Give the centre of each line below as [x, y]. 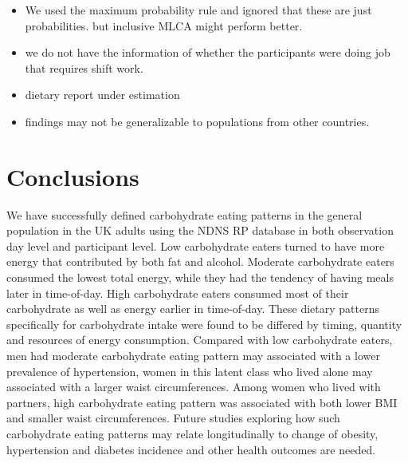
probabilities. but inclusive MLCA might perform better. [164, 25]
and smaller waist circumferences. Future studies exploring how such [173, 418]
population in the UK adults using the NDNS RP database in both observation [200, 230]
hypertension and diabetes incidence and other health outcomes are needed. [191, 449]
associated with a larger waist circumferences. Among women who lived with [194, 387]
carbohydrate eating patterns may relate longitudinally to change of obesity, [192, 433]
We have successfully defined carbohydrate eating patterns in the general [184, 214]
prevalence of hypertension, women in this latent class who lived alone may [190, 371]
